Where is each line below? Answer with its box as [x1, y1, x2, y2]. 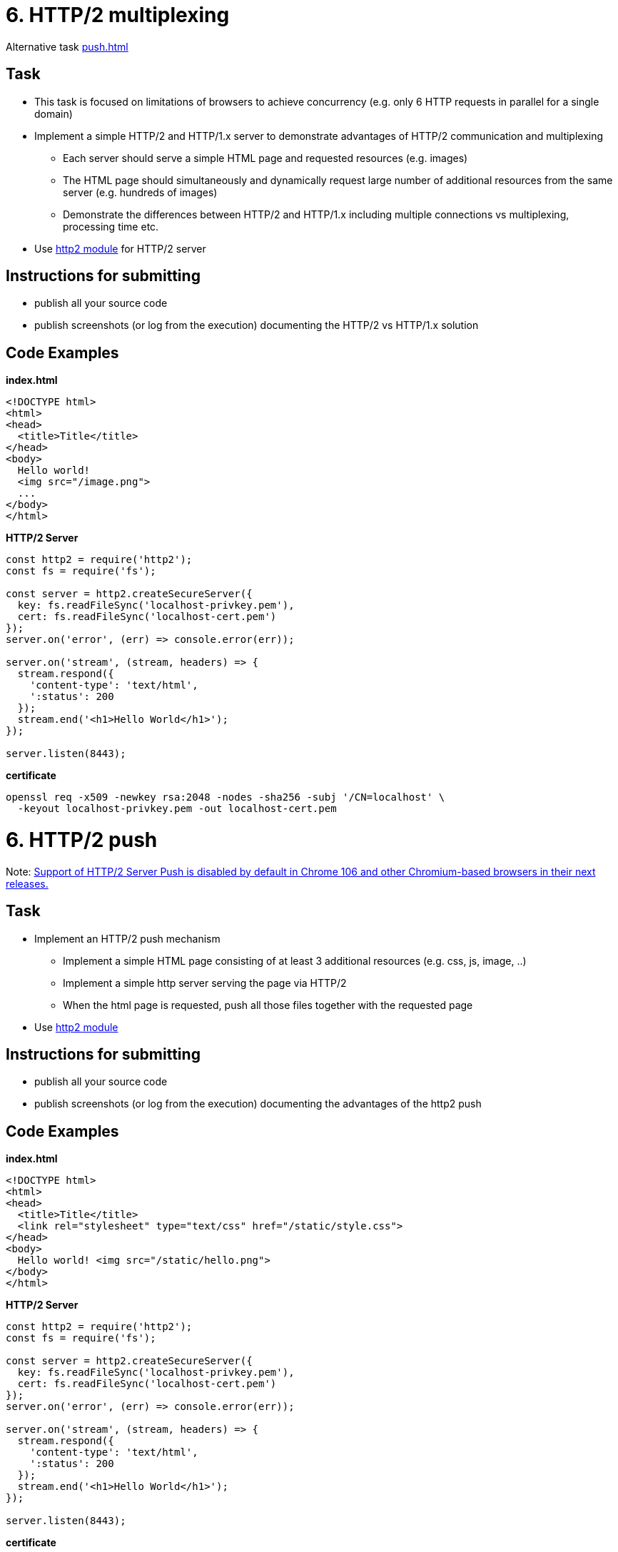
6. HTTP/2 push [6, 828, 158, 853]
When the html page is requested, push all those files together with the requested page [63, 998, 473, 1011]
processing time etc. [63, 220, 159, 233]
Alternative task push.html [6, 40, 128, 53]
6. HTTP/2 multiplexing [6, 3, 230, 27]
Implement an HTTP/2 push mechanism [34, 932, 221, 945]
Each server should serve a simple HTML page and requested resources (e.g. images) [63, 151, 468, 164]
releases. [6, 877, 49, 890]
